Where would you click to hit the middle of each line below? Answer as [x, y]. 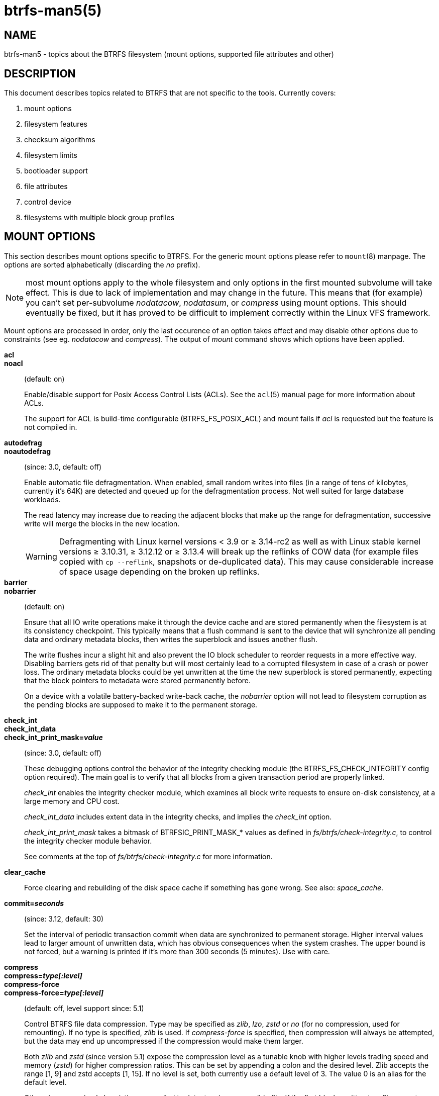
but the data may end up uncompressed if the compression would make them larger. [164, 1041]
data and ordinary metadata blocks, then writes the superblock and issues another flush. [171, 639]
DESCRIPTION [40, 73]
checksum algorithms [60, 140]
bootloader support [56, 171]
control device [48, 202]
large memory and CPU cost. [72, 801]
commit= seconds [34, 903]
